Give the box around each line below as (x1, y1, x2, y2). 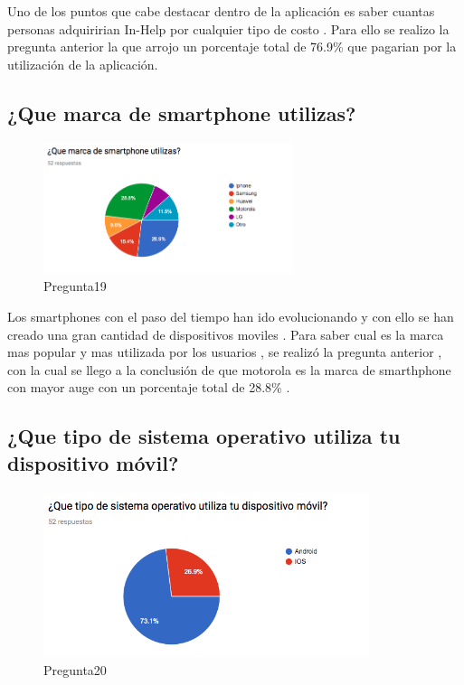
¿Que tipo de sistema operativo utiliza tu (7, 422, 401, 450)
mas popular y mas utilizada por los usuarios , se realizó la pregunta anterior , (7, 342, 442, 361)
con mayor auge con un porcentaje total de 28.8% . (7, 378, 290, 397)
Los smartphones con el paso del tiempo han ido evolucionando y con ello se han (7, 307, 454, 326)
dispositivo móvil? (7, 448, 179, 476)
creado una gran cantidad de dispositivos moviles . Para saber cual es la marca (7, 324, 444, 343)
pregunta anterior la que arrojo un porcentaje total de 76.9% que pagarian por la (7, 37, 457, 56)
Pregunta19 (43, 277, 107, 296)
